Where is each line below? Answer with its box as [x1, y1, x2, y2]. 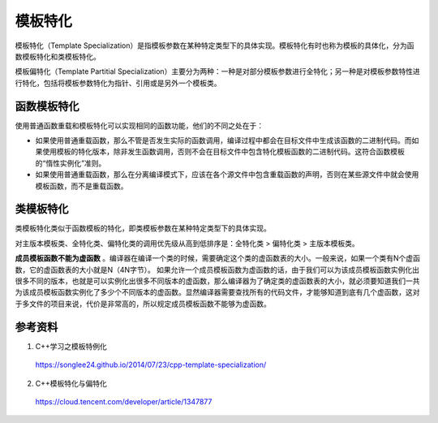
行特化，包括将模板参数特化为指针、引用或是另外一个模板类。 [15, 78, 221, 88]
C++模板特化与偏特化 [35, 378, 107, 388]
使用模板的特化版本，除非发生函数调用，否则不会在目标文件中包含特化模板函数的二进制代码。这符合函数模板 [41, 147, 405, 157]
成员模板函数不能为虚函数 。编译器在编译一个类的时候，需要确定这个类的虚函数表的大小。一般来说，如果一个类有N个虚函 [15, 253, 421, 263]
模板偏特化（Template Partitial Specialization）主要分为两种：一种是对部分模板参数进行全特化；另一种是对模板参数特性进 [15, 67, 421, 76]
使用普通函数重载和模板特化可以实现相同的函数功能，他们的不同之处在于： [15, 120, 264, 130]
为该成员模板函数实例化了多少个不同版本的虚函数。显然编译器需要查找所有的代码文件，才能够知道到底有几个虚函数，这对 [15, 287, 420, 297]
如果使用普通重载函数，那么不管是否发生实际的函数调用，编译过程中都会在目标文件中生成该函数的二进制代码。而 [35, 136, 412, 145]
